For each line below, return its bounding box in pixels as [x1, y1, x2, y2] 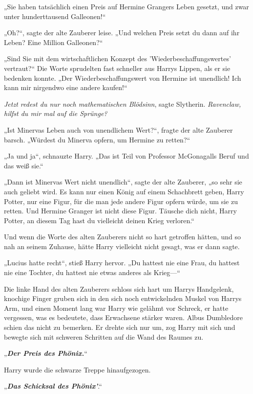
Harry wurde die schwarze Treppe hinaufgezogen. [4, 364, 151, 374]
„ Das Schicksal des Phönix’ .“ [4, 381, 102, 391]
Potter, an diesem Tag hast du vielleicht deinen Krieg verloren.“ [4, 215, 194, 225]
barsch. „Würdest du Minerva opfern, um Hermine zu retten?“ [4, 134, 190, 144]
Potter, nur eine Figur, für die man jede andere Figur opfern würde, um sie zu [4, 196, 238, 206]
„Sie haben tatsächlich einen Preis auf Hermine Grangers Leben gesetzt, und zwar [4, 1, 249, 11]
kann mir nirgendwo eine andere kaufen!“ [4, 82, 127, 93]
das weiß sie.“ [4, 160, 43, 170]
